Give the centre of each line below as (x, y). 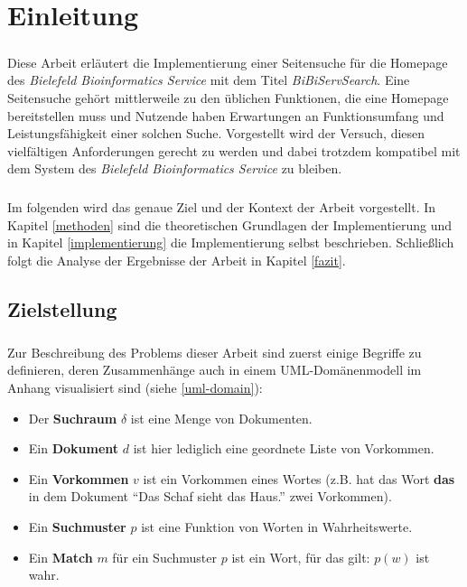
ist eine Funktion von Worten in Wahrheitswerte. (277, 526)
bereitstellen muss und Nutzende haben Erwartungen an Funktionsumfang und (226, 115)
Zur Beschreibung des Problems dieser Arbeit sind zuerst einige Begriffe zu (215, 352)
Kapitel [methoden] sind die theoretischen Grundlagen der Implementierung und (230, 224)
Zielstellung (62, 309)
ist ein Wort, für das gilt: (301, 557)
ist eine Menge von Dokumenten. (221, 418)
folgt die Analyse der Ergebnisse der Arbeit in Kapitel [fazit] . (177, 261)
